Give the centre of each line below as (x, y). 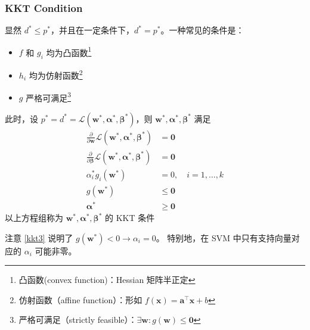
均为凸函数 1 (69, 51)
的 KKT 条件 (130, 217)
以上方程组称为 (34, 217)
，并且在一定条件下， (93, 30)
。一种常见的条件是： (202, 30)
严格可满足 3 (48, 96)
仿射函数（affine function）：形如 (80, 299)
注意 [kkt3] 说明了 (39, 237)
